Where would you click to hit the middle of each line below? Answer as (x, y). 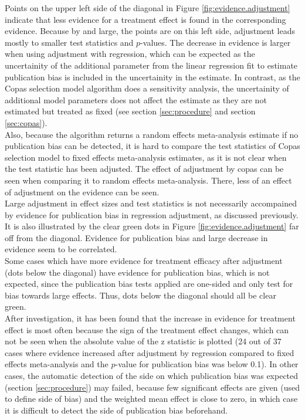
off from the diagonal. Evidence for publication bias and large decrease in (136, 237)
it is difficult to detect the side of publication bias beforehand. (116, 410)
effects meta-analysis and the (57, 364)
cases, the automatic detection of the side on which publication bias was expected (152, 375)
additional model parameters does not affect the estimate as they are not (136, 99)
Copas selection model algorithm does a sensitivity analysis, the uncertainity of (147, 88)
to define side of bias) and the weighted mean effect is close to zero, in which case (151, 399)
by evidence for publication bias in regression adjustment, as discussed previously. (152, 214)
